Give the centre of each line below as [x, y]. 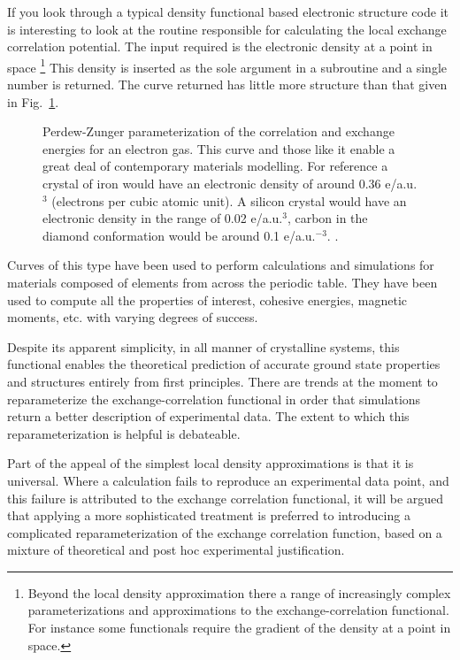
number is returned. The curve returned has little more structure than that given [227, 84]
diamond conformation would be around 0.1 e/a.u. [179, 235]
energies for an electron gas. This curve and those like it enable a [219, 148]
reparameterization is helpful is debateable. [124, 433]
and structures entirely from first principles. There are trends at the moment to [222, 381]
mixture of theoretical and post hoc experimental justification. [176, 550]
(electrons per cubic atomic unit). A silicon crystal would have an [229, 200]
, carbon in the [327, 218]
